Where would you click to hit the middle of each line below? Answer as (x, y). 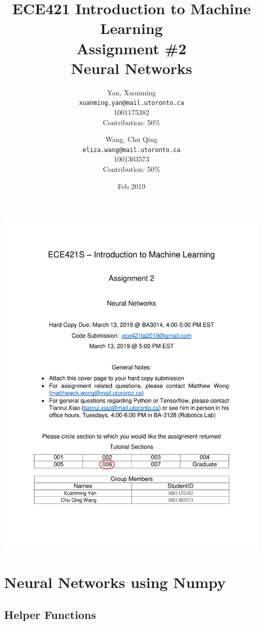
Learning (131, 28)
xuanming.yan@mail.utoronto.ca (131, 103)
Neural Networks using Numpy (115, 582)
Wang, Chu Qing (131, 139)
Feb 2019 (131, 186)
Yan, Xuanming (131, 92)
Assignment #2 (131, 48)
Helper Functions (50, 614)
